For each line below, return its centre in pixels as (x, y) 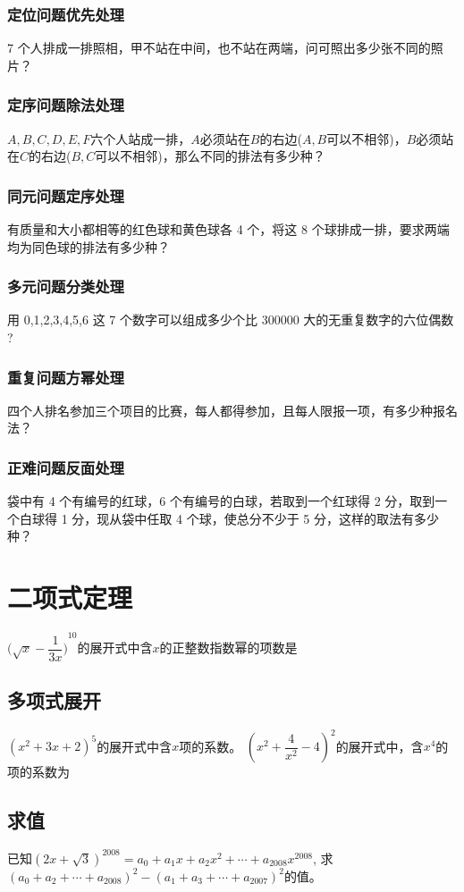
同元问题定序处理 (66, 195)
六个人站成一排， (141, 138)
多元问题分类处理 (66, 286)
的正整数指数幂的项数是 (228, 648)
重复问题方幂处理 (66, 377)
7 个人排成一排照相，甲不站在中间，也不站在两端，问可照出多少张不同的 (219, 48)
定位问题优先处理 (66, 14)
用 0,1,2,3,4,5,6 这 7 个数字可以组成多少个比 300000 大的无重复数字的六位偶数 (231, 320)
